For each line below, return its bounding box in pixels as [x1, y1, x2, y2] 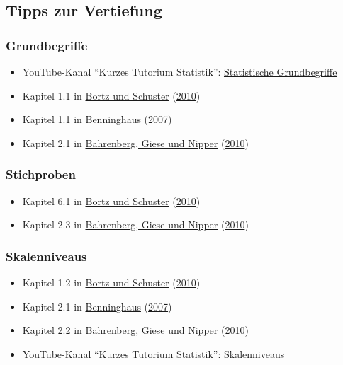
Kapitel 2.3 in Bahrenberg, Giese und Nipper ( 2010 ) [22, 217, 249, 232]
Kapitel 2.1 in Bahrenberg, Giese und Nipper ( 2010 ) [22, 135, 249, 150]
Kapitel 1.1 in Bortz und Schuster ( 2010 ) [22, 88, 201, 103]
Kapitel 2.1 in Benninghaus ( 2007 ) [22, 299, 172, 313]
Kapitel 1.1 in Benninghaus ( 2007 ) [22, 112, 172, 127]
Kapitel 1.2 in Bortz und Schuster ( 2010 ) [22, 275, 201, 289]
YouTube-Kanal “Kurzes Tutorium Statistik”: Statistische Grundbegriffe [22, 64, 337, 79]
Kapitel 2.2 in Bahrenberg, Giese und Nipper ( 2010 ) [22, 323, 249, 337]
